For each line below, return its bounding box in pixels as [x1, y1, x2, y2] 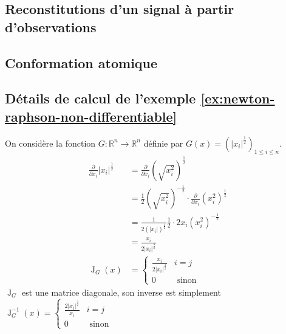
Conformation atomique [5, 53, 158, 72]
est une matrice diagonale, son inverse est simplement [22, 285, 221, 298]
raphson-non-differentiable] [5, 106, 177, 125]
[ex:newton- [200, 89, 275, 108]
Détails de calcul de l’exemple [5, 89, 196, 108]
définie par [143, 136, 183, 149]
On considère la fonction [5, 136, 96, 149]
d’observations [5, 17, 97, 36]
